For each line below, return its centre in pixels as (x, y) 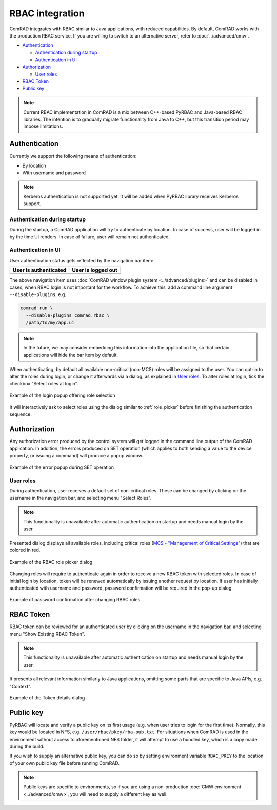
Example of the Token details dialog (47, 698)
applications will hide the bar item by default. (71, 355)
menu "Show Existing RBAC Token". (47, 634)
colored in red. (25, 550)
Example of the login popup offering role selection (62, 395)
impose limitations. (43, 126)
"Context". (21, 686)
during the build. (27, 747)
